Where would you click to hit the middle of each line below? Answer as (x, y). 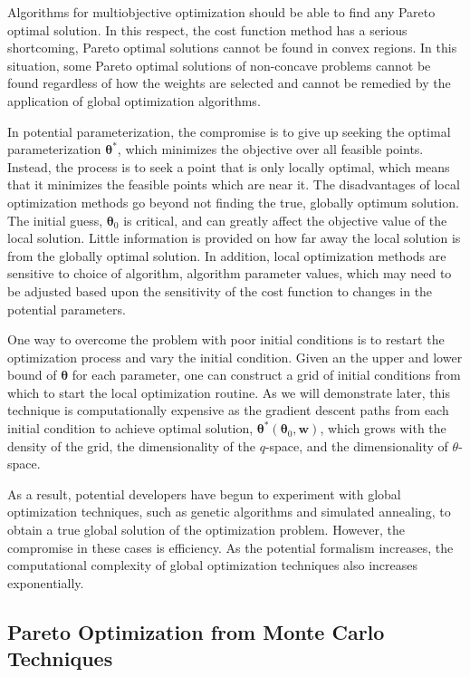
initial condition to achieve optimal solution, (130, 428)
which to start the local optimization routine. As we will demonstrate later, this (229, 392)
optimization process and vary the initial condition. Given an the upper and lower (235, 357)
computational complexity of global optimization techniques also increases (213, 565)
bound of (32, 375)
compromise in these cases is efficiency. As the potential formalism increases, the (230, 547)
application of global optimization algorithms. (134, 100)
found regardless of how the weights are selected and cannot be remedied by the (229, 83)
